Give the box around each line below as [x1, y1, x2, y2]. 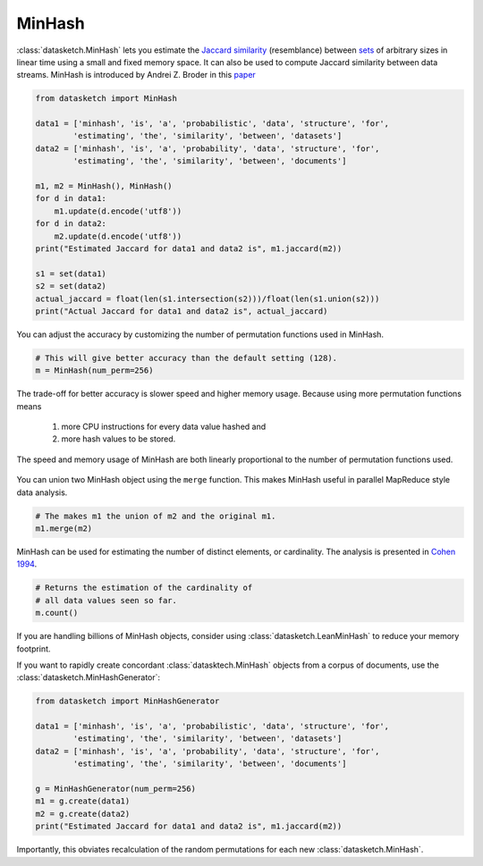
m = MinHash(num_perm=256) [35, 366, 154, 375]
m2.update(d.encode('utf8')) [54, 231, 182, 241]
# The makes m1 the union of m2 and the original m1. [35, 510, 276, 521]
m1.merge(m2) [35, 524, 93, 534]
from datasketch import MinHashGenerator [35, 696, 220, 706]
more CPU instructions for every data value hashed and [61, 421, 267, 433]
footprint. [16, 643, 51, 654]
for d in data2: [35, 219, 107, 229]
